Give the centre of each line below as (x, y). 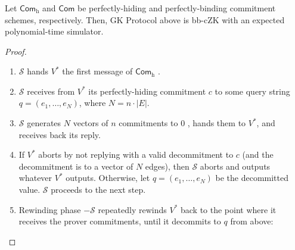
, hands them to (217, 123)
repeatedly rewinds (132, 209)
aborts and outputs (235, 166)
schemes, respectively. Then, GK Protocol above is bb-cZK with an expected (145, 19)
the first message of (97, 71)
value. (29, 190)
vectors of (91, 123)
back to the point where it (228, 209)
